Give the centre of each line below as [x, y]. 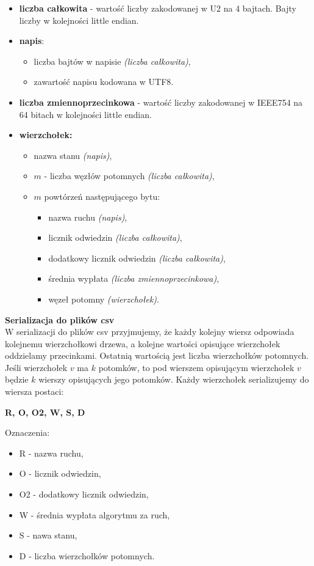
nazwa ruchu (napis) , [88, 217]
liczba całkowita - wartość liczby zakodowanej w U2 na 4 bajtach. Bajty [158, 8]
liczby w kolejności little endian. [79, 20]
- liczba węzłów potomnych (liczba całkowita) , [129, 176]
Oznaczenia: [27, 432]
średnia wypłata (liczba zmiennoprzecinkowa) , [134, 278]
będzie [17, 379]
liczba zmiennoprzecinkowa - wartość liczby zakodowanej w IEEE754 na [161, 102]
